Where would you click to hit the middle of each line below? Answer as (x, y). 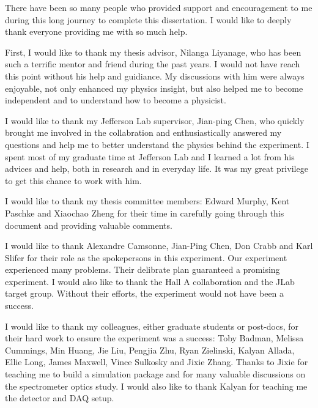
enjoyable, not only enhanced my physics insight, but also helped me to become (154, 88)
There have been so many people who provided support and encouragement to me (159, 7)
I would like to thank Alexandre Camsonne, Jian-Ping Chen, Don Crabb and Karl (159, 246)
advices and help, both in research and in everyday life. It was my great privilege (157, 169)
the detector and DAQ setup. (60, 398)
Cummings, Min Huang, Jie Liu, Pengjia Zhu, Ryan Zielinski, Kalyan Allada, (150, 350)
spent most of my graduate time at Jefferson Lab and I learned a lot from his (150, 156)
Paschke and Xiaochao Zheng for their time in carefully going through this (145, 213)
